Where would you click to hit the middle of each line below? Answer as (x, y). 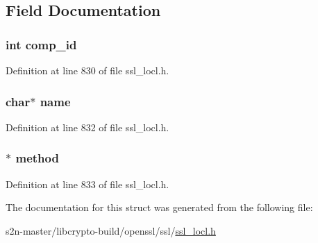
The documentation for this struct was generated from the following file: (159, 207)
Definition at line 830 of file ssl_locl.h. (87, 70)
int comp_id (41, 44)
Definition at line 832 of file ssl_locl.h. (87, 127)
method (37, 158)
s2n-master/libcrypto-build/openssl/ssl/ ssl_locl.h (111, 230)
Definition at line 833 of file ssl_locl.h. (87, 184)
